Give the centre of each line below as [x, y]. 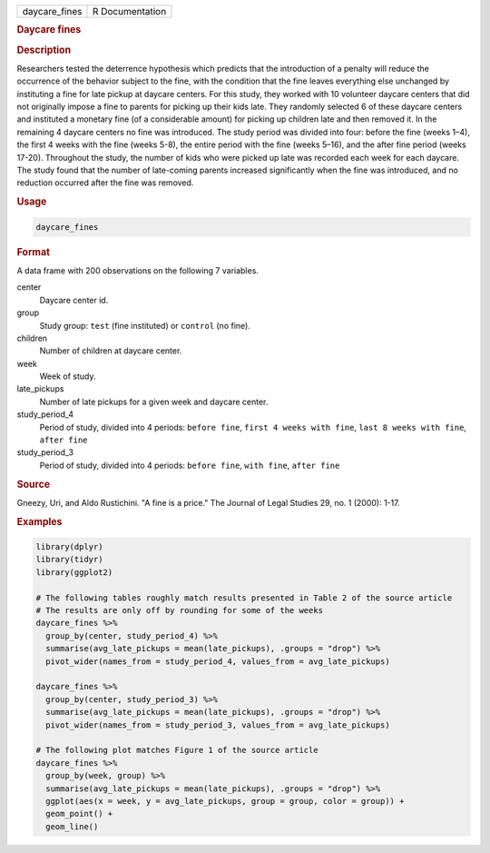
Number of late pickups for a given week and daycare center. [154, 402]
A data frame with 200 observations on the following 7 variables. [137, 270]
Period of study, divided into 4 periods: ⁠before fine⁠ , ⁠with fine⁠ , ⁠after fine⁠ [190, 465]
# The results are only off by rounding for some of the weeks [180, 610]
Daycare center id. [74, 300]
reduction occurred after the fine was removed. [105, 183]
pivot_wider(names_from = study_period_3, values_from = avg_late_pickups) [218, 725]
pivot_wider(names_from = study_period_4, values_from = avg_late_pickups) [218, 661]
